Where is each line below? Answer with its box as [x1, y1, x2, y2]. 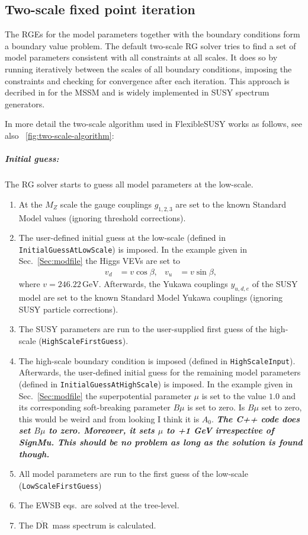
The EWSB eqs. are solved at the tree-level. [18, 499, 179, 511]
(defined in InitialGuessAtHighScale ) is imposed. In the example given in [18, 377, 293, 390]
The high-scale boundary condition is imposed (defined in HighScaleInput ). [18, 354, 296, 367]
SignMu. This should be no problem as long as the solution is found [18, 435, 303, 448]
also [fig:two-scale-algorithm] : [5, 129, 114, 141]
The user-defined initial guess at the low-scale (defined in [18, 231, 226, 244]
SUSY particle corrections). [18, 302, 118, 315]
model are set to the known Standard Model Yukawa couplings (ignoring [18, 291, 283, 304]
